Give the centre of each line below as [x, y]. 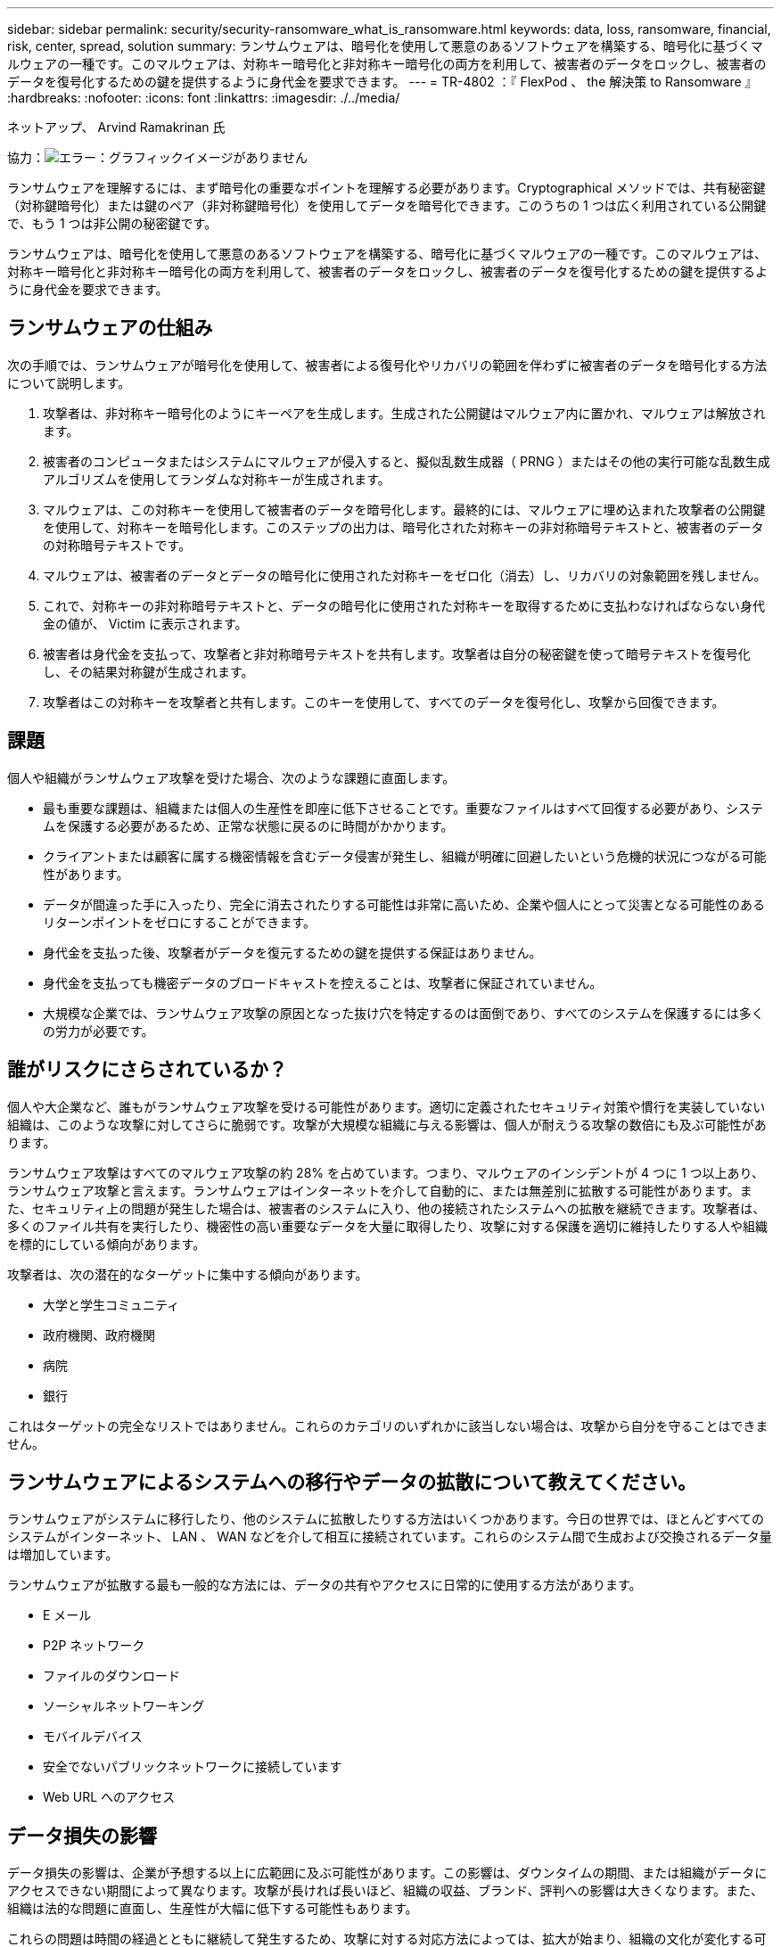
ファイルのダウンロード [111, 1676]
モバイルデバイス [93, 1737]
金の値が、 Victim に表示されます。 [145, 623]
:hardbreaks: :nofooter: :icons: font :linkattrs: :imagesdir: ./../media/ [204, 98]
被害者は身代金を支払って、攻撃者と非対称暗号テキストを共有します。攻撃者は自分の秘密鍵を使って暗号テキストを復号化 [397, 653]
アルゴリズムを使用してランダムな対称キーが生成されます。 [217, 479]
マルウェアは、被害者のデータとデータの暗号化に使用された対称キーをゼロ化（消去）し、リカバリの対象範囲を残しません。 [405, 575]
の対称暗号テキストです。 [117, 545]
